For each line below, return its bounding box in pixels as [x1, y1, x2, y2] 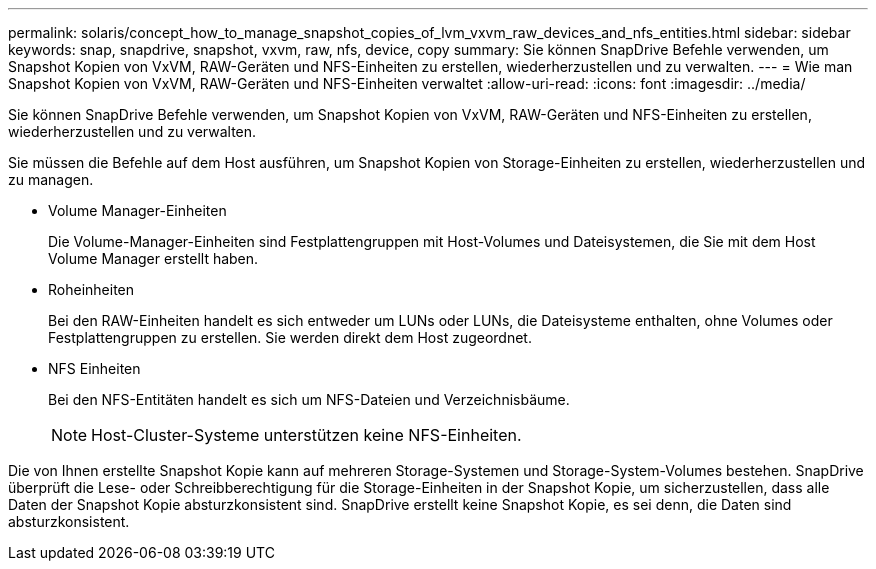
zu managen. [8, 171, 94, 188]
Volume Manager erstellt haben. [48, 250, 259, 267]
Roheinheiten [48, 281, 135, 298]
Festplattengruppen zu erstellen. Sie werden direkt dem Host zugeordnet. [48, 329, 532, 346]
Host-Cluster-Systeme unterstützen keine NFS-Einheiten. [91, 425, 522, 445]
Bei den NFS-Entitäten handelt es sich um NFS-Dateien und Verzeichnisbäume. [48, 391, 570, 408]
